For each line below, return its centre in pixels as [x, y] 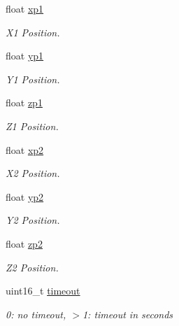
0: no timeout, [36, 314]
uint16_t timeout [43, 291]
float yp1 [25, 56]
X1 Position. [33, 32]
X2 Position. [33, 173]
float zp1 [24, 102]
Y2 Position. [33, 220]
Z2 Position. [32, 267]
